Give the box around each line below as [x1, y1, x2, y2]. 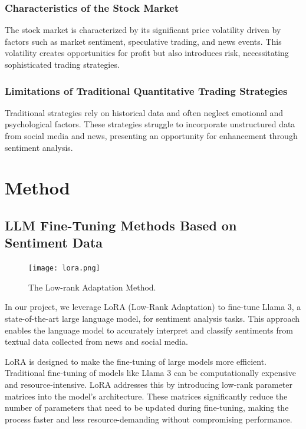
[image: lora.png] [28, 264, 100, 273]
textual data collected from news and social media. [5, 335, 188, 348]
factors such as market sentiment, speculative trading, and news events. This [5, 35, 282, 47]
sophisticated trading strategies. [5, 58, 120, 70]
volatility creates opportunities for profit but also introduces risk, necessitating [5, 47, 289, 59]
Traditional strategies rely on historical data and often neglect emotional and [5, 106, 284, 118]
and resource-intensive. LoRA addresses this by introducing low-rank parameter [5, 378, 293, 390]
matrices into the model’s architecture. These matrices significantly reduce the [5, 390, 288, 402]
